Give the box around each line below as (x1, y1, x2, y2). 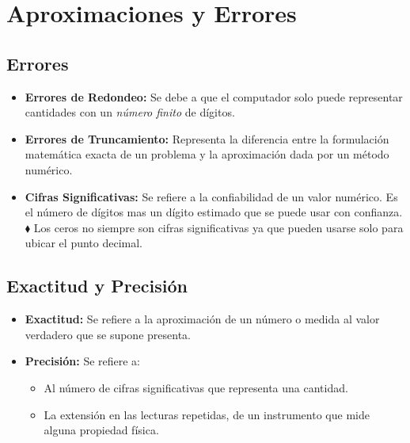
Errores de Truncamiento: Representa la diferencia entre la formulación (25, 130, 389, 147)
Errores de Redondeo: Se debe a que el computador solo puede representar (25, 88, 403, 105)
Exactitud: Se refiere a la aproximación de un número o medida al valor (25, 311, 380, 327)
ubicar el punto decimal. (25, 235, 143, 251)
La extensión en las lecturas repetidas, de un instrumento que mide (44, 406, 370, 422)
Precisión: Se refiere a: (25, 353, 141, 369)
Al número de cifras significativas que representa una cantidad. (44, 379, 348, 395)
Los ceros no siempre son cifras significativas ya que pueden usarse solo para (33, 219, 404, 235)
